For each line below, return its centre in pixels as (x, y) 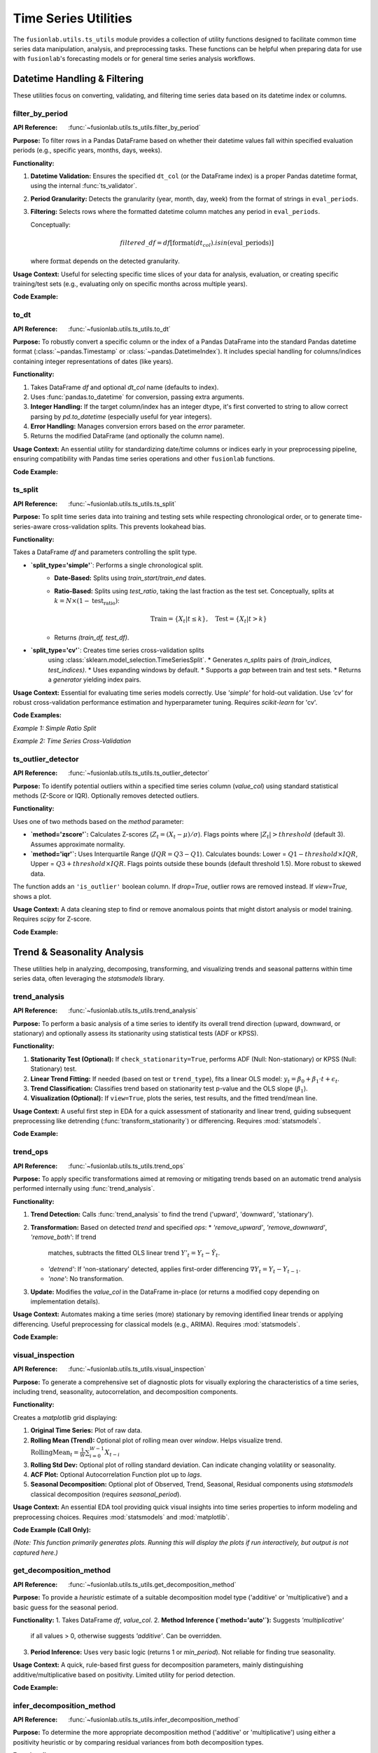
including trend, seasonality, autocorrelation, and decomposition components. (125, 1392)
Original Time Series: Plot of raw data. (86, 1430)
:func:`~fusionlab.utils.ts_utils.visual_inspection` (137, 1369)
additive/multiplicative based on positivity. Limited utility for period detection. (124, 1674)
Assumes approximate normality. (78, 844)
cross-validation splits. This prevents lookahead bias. (129, 527)
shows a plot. (32, 896)
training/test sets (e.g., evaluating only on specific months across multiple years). (130, 284)
